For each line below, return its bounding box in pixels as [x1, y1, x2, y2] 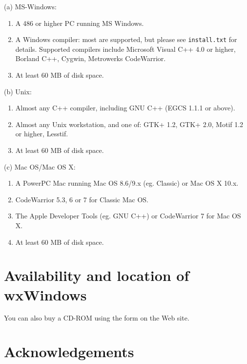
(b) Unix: [4, 86, 32, 96]
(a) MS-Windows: [4, 1, 57, 11]
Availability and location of [4, 265, 189, 285]
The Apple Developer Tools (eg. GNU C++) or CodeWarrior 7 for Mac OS [15, 211, 241, 221]
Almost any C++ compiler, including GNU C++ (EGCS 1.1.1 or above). [15, 103, 235, 113]
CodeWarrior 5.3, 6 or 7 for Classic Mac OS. [15, 194, 148, 204]
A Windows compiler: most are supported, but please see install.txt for [15, 34, 237, 44]
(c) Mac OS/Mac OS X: [4, 161, 76, 171]
